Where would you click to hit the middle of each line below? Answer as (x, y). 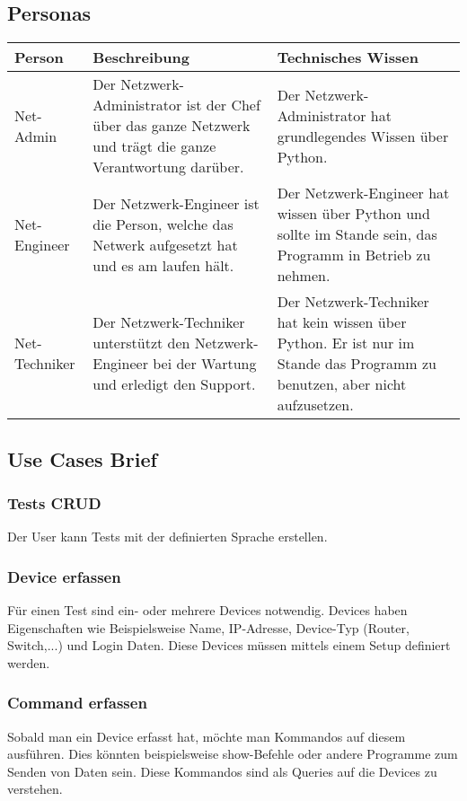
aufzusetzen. (315, 405)
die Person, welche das (163, 224)
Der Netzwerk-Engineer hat (363, 193)
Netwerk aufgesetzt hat (165, 244)
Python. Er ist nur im (346, 343)
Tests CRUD (54, 502)
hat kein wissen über (342, 322)
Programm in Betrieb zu (354, 255)
